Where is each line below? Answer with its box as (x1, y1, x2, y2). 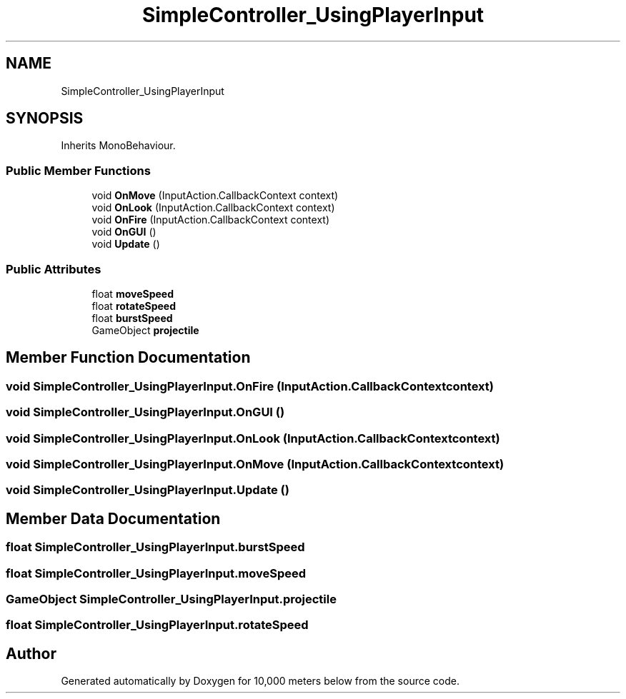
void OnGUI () (91, 226, 156, 238)
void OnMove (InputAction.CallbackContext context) (91, 189, 339, 202)
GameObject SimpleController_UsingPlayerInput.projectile (6, 591, 337, 606)
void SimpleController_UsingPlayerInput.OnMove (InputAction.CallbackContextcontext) (6, 456, 505, 471)
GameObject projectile (91, 323, 199, 336)
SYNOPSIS (6, 109, 84, 128)
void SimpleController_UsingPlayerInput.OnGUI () (6, 405, 285, 420)
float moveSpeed (91, 287, 174, 300)
